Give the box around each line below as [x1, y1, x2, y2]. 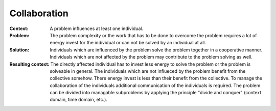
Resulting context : [9, 61, 50, 67]
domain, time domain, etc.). [50, 97, 107, 103]
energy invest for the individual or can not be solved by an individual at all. [50, 40, 206, 46]
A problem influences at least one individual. [50, 25, 143, 32]
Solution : [9, 46, 30, 53]
